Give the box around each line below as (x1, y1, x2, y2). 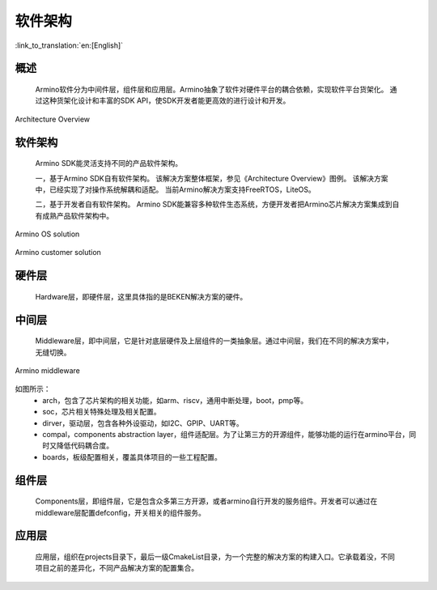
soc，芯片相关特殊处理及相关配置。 (42, 407, 161, 417)
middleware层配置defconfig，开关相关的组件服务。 (35, 507, 206, 517)
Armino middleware (15, 366, 81, 376)
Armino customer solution (15, 248, 101, 257)
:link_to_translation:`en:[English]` (15, 40, 124, 50)
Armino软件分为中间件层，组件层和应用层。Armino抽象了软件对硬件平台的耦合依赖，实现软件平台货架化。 (35, 84, 388, 94)
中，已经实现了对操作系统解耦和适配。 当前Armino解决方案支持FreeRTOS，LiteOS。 (35, 185, 316, 194)
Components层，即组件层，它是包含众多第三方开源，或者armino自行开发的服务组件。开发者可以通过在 (35, 496, 378, 506)
